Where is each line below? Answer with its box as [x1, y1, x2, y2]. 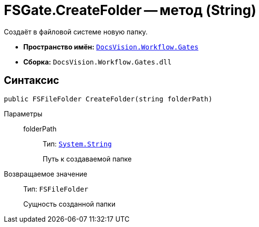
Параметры [4, 109, 43, 118]
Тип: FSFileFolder [23, 184, 88, 193]
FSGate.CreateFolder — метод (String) [4, 2, 257, 18]
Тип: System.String [43, 139, 112, 148]
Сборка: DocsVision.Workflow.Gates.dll [23, 57, 172, 66]
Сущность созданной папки [23, 199, 115, 208]
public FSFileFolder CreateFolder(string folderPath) [4, 95, 212, 103]
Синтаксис [4, 74, 59, 87]
